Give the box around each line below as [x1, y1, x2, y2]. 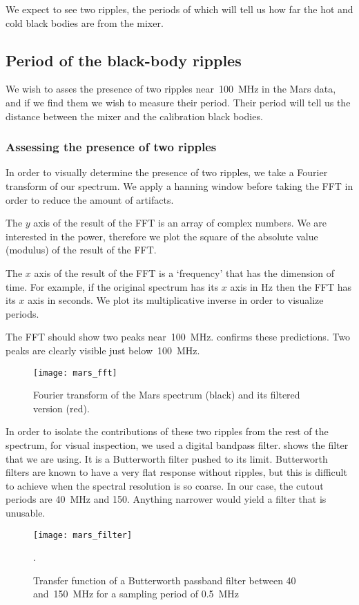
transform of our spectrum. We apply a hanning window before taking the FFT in [6, 178, 353, 193]
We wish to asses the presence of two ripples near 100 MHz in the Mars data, [6, 81, 336, 96]
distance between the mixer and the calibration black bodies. [6, 108, 263, 123]
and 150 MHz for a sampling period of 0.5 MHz [33, 586, 240, 601]
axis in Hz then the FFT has [230, 279, 352, 294]
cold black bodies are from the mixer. [6, 15, 164, 30]
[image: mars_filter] [33, 530, 133, 540]
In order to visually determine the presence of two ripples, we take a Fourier [6, 165, 328, 180]
